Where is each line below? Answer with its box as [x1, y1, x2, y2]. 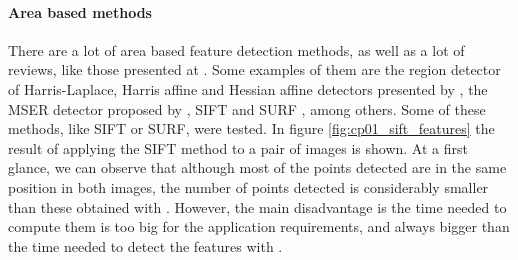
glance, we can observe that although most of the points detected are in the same [8, 157, 507, 178]
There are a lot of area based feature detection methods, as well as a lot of [8, 39, 465, 60]
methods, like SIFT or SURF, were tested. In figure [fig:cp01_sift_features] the [8, 118, 495, 139]
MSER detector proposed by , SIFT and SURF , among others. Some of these [8, 98, 486, 119]
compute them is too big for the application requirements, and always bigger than [8, 216, 510, 237]
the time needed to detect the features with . [8, 235, 283, 256]
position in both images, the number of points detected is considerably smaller [8, 176, 489, 197]
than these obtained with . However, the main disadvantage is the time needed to [8, 196, 507, 217]
